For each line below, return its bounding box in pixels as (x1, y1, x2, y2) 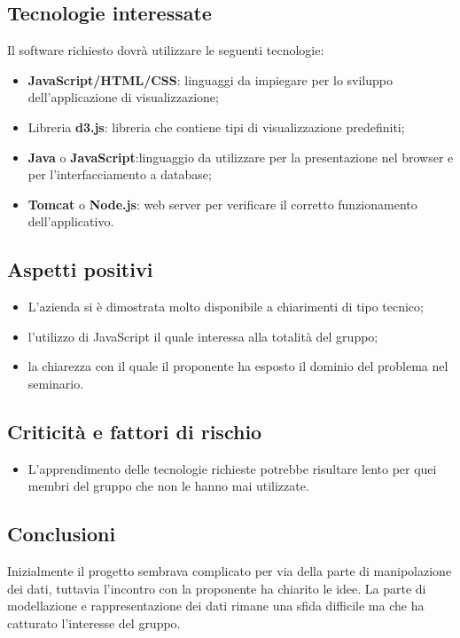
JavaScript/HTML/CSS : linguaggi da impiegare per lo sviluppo (27, 70, 393, 89)
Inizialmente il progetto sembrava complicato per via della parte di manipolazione (7, 562, 452, 580)
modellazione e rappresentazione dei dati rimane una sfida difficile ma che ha (7, 596, 425, 615)
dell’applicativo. (27, 212, 114, 231)
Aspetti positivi (7, 256, 153, 283)
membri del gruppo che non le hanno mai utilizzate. (27, 477, 309, 495)
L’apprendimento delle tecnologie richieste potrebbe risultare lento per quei (27, 459, 437, 477)
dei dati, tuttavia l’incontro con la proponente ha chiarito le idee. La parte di (7, 579, 426, 597)
